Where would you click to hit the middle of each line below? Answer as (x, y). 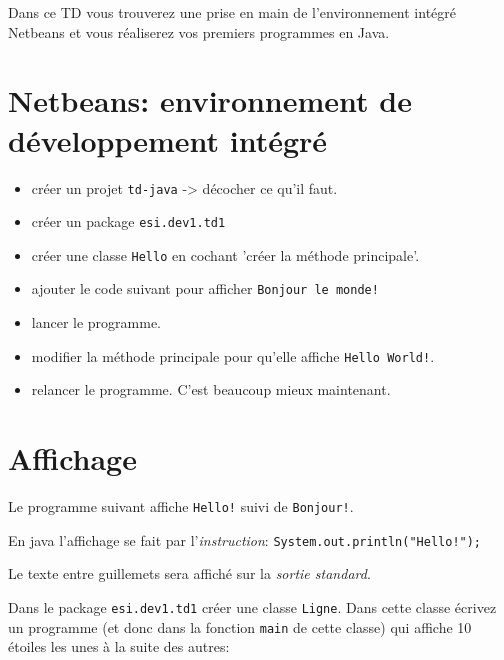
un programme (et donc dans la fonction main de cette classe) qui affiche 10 (240, 626)
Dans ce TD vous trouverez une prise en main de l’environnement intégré (232, 12)
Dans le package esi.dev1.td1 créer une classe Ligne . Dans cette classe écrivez (252, 607)
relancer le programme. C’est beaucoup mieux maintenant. (211, 389)
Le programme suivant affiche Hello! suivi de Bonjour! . (181, 506)
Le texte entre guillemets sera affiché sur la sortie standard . (189, 573)
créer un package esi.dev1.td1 (128, 221)
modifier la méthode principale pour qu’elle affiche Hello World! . (233, 355)
